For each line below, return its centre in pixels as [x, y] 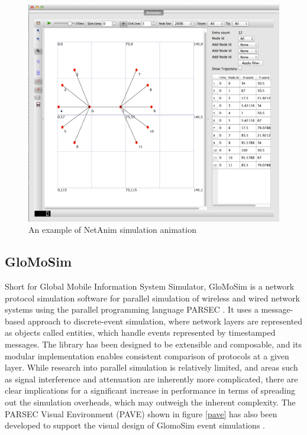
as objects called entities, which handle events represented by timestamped [140, 332]
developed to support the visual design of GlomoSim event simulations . [135, 425]
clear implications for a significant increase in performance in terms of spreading [150, 390]
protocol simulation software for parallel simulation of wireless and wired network [152, 298]
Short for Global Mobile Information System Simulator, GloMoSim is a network [150, 286]
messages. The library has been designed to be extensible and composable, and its [153, 344]
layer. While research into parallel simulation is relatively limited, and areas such [151, 367]
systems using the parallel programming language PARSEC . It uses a [132, 309]
